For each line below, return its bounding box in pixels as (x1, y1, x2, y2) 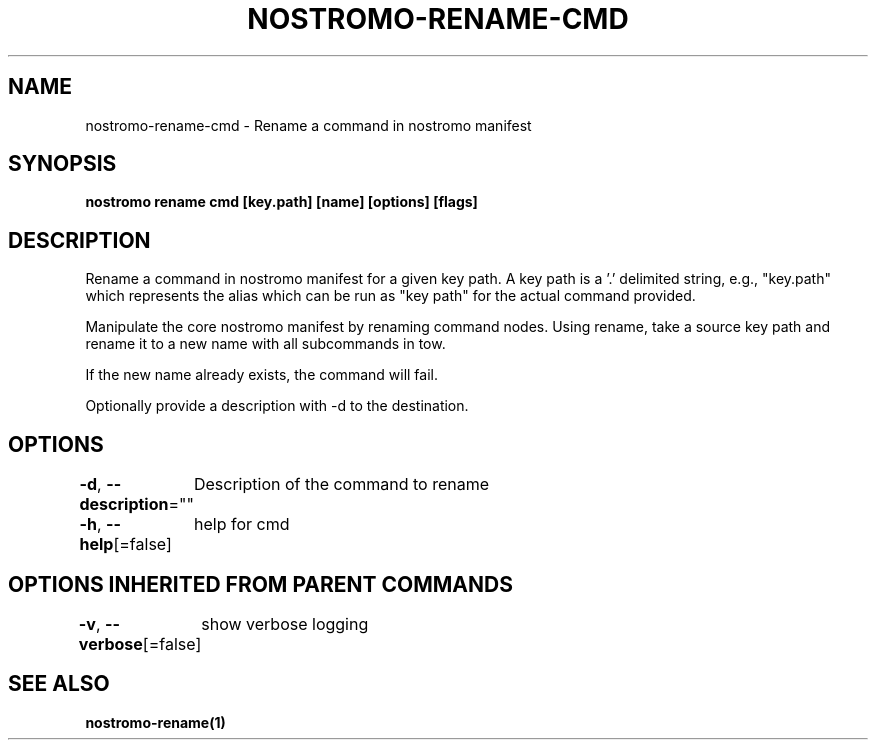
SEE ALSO (8, 671, 110, 697)
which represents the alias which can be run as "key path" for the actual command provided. (85, 287, 696, 305)
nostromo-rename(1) (85, 713, 226, 731)
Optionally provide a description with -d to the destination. (85, 397, 469, 415)
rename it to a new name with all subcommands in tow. (85, 335, 446, 353)
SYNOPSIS (8, 151, 117, 177)
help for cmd (193, 514, 290, 535)
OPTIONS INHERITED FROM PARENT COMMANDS (8, 571, 513, 597)
